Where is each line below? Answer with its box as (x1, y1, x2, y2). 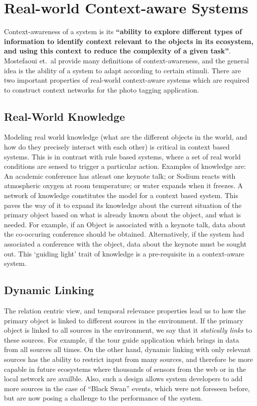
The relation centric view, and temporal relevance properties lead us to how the (4, 305, 246, 315)
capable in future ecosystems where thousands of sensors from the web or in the (4, 363, 246, 374)
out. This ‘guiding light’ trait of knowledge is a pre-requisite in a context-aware (4, 248, 245, 258)
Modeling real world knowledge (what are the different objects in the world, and (4, 132, 248, 142)
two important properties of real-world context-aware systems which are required (4, 75, 250, 85)
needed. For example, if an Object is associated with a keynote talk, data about (4, 219, 246, 229)
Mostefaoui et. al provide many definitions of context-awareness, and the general (4, 55, 249, 65)
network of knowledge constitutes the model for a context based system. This (4, 190, 238, 201)
